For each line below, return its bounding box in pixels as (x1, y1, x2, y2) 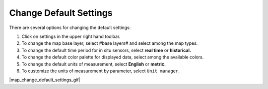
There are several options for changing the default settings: (9, 25, 131, 30)
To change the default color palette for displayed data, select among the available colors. (21, 54, 204, 60)
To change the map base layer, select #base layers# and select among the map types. (21, 40, 198, 46)
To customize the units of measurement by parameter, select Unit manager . (21, 68, 180, 74)
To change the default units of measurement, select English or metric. (21, 61, 166, 67)
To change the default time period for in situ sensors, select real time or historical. (21, 47, 191, 53)
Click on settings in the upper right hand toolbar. (21, 33, 121, 39)
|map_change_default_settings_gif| (9, 77, 80, 83)
